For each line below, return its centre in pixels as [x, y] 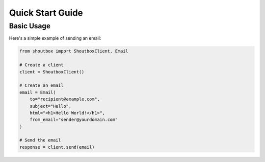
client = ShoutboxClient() [52, 72]
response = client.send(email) [57, 147]
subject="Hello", [51, 106]
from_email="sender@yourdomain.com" [74, 120]
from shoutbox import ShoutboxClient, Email [74, 51]
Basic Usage [30, 26]
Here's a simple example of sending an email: [55, 38]
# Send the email [40, 140]
